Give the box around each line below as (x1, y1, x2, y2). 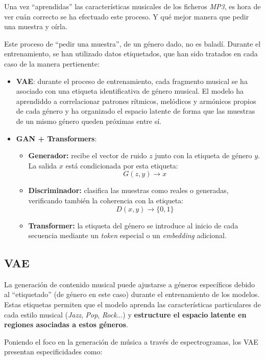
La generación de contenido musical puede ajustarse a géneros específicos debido (4, 279, 255, 289)
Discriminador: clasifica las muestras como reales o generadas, (28, 185, 229, 196)
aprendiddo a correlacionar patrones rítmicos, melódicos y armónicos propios (16, 95, 256, 106)
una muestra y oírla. (4, 21, 67, 32)
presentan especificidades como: (4, 346, 103, 357)
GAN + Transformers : (16, 133, 97, 143)
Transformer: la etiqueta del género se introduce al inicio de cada (28, 220, 238, 230)
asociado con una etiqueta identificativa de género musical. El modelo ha (16, 86, 244, 96)
